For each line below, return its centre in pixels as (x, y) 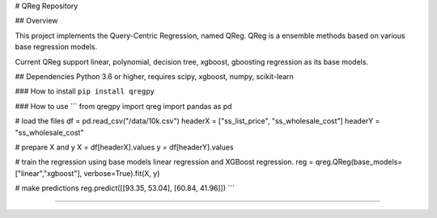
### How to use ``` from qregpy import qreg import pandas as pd (123, 106)
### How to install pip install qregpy (85, 91)
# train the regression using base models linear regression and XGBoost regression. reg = (164, 162)
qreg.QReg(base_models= (359, 162)
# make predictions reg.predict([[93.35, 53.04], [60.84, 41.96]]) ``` (125, 188)
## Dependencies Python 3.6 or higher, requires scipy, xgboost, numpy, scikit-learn (155, 76)
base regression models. (56, 47)
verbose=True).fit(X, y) (122, 173)
